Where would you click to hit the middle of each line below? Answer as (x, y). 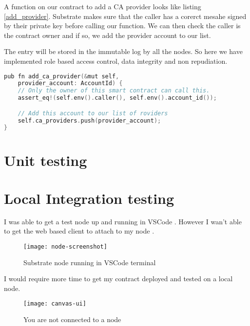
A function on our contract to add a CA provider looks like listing (103, 6)
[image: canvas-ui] (55, 304)
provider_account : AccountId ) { (70, 83)
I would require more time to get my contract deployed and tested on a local (118, 279)
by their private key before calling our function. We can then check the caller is (122, 26)
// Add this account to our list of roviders (93, 113)
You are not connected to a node (72, 319)
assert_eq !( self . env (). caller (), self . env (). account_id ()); (117, 98)
